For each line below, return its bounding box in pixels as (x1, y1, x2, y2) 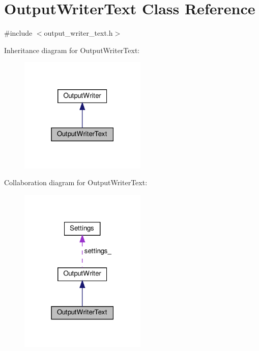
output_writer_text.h (44, 28, 113, 38)
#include (4, 28, 33, 38)
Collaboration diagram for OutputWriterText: (4, 177, 148, 188)
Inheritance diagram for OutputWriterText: (4, 44, 140, 55)
